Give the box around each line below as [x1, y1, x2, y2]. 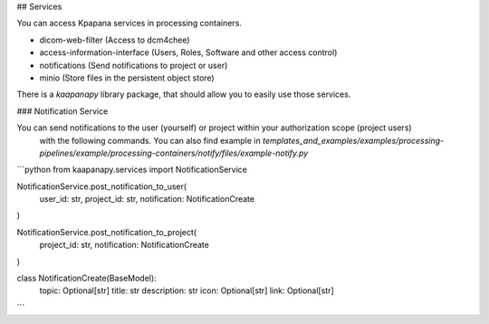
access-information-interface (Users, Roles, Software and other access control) [39, 47, 338, 58]
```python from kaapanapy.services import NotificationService [16, 164, 248, 176]
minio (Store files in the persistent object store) [39, 72, 215, 83]
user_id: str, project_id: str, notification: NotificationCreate [39, 194, 255, 205]
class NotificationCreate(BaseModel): [16, 272, 158, 284]
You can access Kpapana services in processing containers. [16, 18, 242, 29]
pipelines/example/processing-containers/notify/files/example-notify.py [39, 148, 309, 158]
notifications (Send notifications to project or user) [39, 60, 228, 71]
